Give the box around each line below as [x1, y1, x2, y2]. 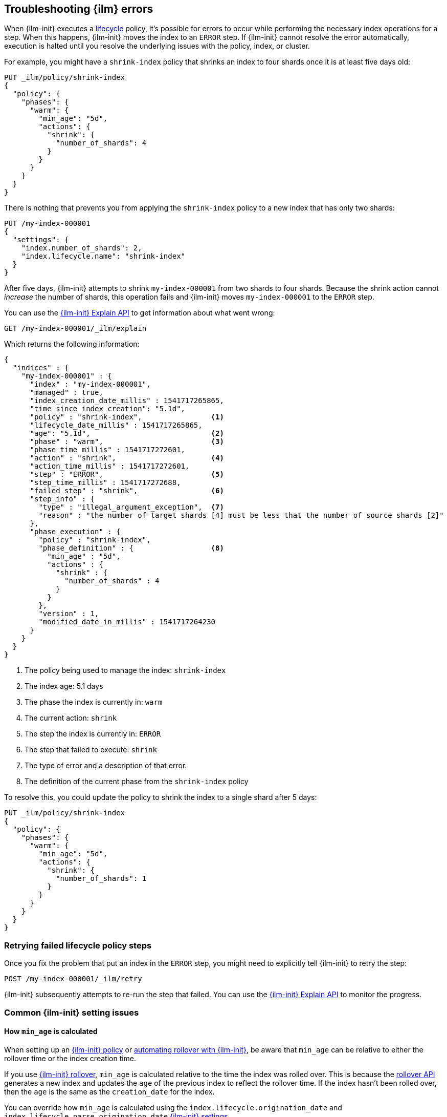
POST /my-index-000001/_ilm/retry [4, 975, 142, 983]
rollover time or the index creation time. [4, 1053, 137, 1063]
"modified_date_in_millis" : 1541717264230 [38, 618, 216, 626]
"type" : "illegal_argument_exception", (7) [38, 503, 224, 512]
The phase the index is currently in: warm [25, 698, 163, 707]
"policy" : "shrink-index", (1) [30, 413, 224, 421]
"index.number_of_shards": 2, [21, 244, 142, 252]
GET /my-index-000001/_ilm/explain [4, 324, 147, 333]
